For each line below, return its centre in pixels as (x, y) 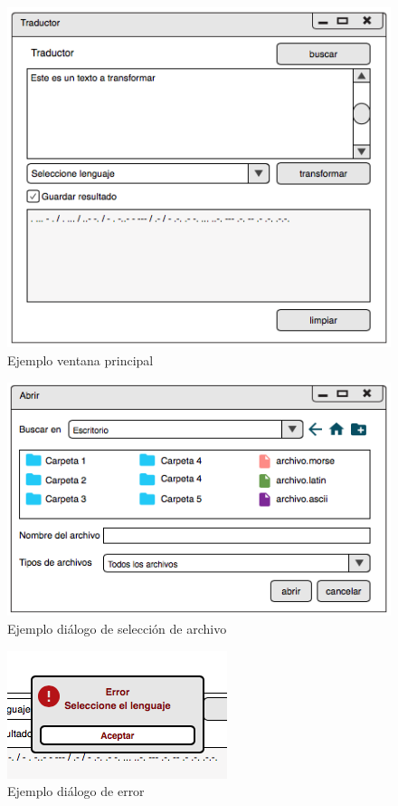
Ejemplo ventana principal (81, 359)
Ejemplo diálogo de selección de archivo (117, 629)
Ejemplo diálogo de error (76, 791)
